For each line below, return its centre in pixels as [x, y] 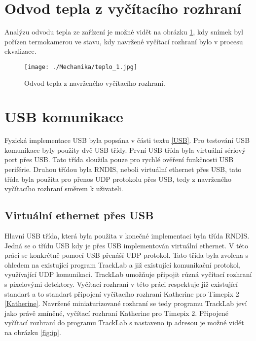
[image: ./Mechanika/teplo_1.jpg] [81, 67]
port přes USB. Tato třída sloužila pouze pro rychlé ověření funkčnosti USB [119, 159]
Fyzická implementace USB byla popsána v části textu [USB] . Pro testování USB [127, 140]
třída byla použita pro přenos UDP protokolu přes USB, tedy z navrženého [118, 179]
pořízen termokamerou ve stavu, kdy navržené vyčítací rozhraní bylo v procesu [124, 41]
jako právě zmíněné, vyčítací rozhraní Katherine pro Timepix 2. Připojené [116, 313]
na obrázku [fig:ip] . [33, 332]
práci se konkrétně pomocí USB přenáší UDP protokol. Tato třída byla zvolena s [127, 255]
